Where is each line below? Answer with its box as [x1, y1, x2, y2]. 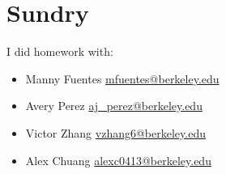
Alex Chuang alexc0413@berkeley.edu [25, 151, 211, 168]
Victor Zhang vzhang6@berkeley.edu [25, 124, 206, 141]
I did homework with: [6, 43, 113, 60]
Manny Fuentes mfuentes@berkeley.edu [25, 70, 220, 87]
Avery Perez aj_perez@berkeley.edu [25, 97, 203, 114]
